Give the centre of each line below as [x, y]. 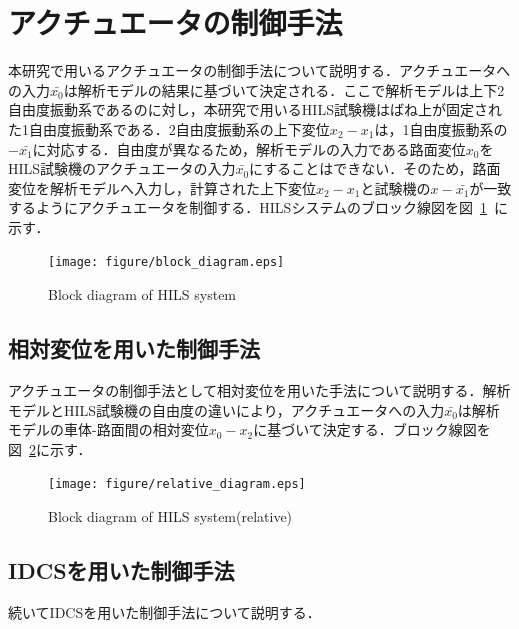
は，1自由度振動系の [441, 128]
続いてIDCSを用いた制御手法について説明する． [164, 611]
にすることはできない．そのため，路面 [375, 168]
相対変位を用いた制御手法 [134, 348]
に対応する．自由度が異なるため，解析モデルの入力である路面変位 [249, 148]
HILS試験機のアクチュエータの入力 [122, 168]
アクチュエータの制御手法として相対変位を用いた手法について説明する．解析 [259, 389]
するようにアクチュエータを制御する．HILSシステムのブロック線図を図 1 [247, 207]
